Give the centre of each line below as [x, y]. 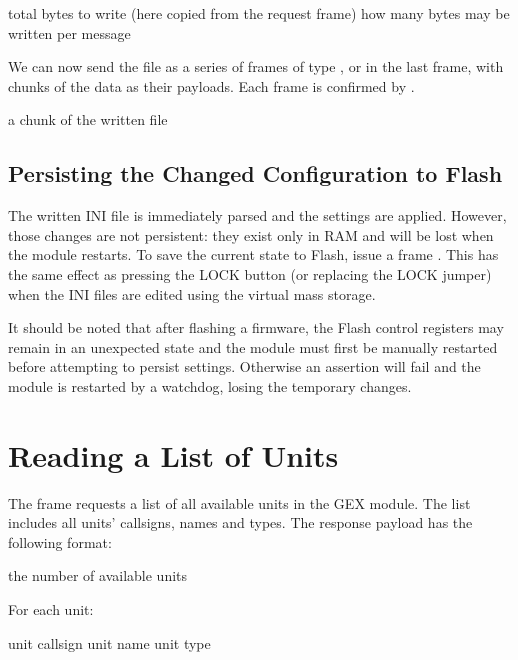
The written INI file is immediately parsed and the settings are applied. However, [257, 215]
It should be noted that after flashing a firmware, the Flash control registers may [256, 327]
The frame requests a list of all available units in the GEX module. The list [239, 502]
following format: [60, 541]
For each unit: [51, 609]
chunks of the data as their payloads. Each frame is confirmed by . [211, 85]
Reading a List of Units [173, 454]
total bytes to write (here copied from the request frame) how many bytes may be [259, 13]
